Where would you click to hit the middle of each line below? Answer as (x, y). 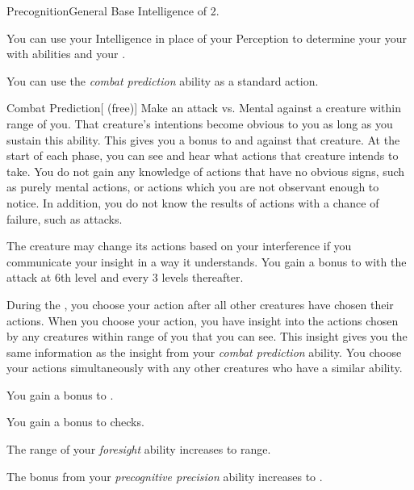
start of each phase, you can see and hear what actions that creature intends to (203, 155)
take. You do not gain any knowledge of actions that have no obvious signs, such (206, 171)
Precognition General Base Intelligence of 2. (113, 10)
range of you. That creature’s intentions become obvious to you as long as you (200, 123)
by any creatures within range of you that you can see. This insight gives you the (207, 336)
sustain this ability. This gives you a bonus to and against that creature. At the (203, 139)
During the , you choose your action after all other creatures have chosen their (200, 304)
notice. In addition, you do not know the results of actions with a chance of (193, 202)
